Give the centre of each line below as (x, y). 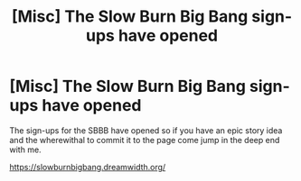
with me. (26, 149)
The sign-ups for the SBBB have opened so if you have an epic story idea (146, 130)
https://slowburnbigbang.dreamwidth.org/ (88, 167)
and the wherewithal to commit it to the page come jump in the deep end (145, 140)
